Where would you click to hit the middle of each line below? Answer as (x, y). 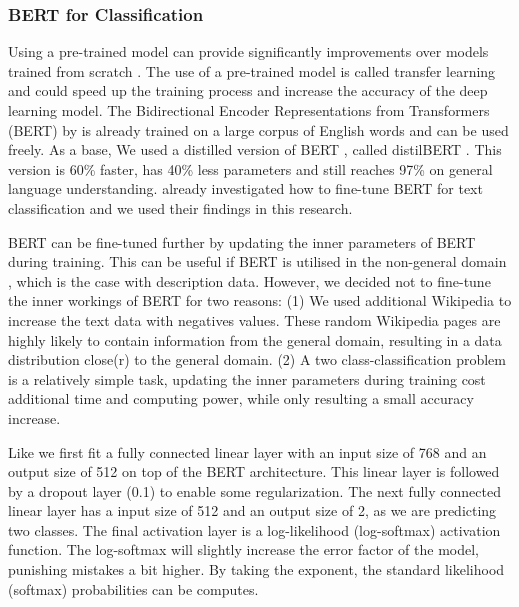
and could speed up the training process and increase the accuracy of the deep (248, 90)
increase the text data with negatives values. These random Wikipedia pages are (254, 319)
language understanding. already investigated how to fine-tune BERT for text (245, 188)
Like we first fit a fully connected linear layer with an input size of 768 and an (247, 451)
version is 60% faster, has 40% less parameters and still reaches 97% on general (250, 168)
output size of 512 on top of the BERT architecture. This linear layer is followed (254, 471)
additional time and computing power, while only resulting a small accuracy (241, 398)
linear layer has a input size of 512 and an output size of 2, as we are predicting (252, 510)
